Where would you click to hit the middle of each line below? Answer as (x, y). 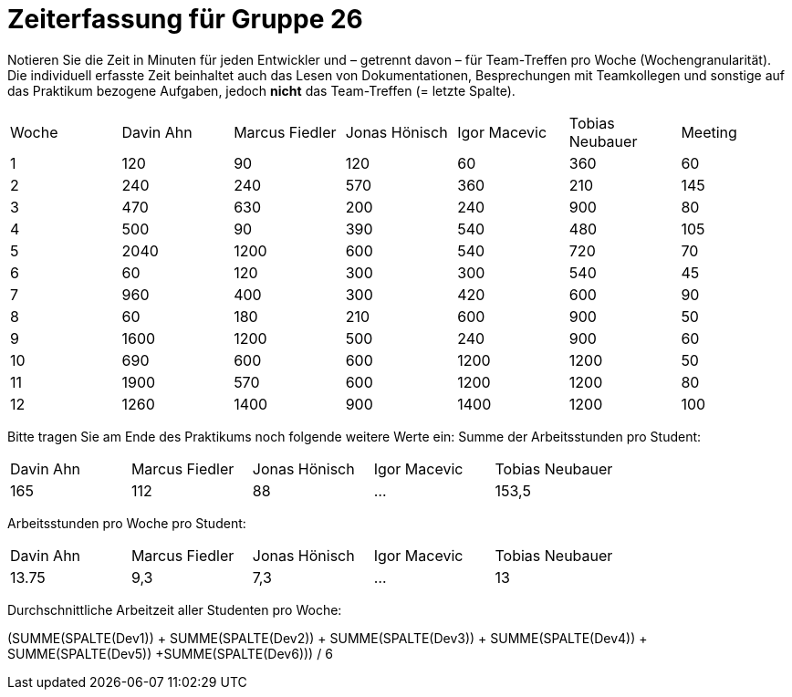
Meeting (709, 132)
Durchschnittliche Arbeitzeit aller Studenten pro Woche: (175, 609)
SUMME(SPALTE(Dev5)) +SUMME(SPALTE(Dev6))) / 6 (170, 653)
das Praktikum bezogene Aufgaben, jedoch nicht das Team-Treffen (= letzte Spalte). (261, 90)
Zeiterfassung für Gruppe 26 (185, 19)
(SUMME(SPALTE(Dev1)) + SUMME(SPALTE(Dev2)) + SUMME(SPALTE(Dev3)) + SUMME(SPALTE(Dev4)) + (328, 638)
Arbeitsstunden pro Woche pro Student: (127, 523)
